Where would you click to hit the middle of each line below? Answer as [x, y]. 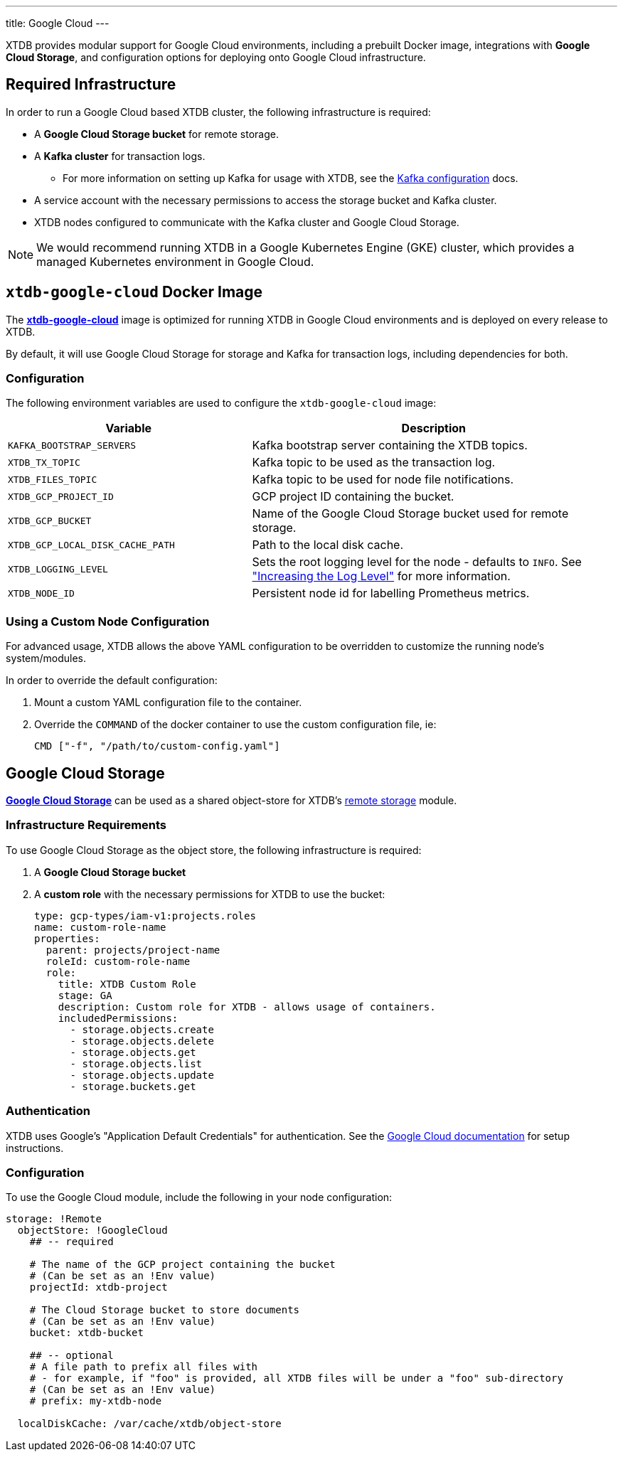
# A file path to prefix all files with [144, 1367]
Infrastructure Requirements [86, 825]
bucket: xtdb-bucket [86, 1333]
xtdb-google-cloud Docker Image [134, 292]
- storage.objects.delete [142, 1041]
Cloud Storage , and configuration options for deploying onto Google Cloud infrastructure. [216, 57]
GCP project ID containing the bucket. [353, 497]
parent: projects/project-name [133, 950]
